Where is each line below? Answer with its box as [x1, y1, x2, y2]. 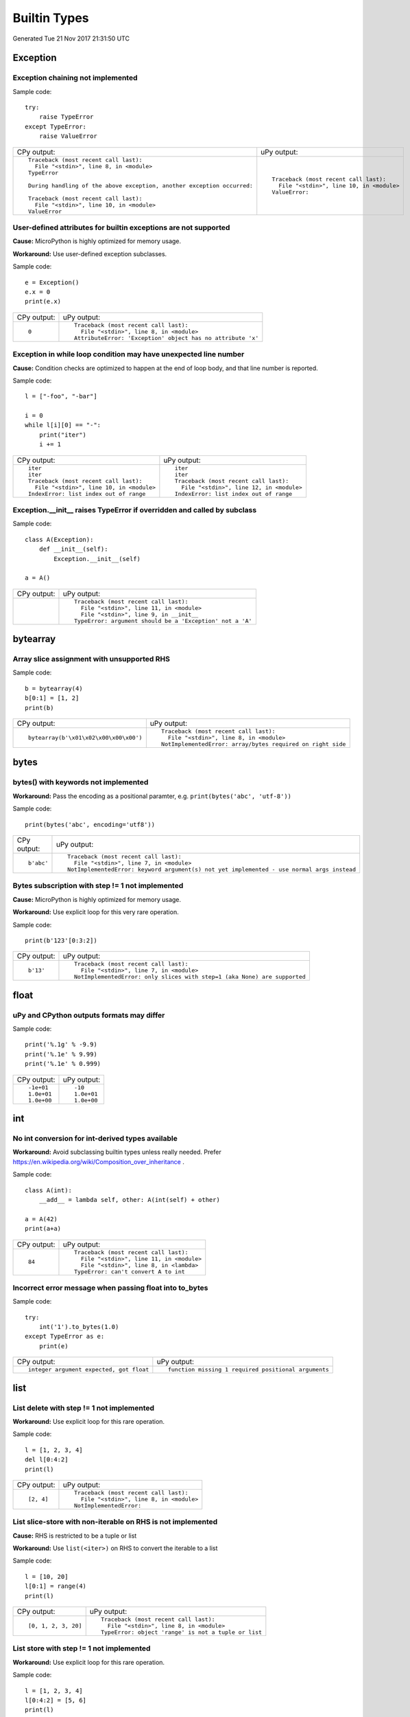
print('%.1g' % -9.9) [25, 1041, 97, 1049]
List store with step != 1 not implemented [12, 1644, 151, 1653]
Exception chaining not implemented [12, 73, 138, 82]
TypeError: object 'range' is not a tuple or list [100, 1628, 263, 1636]
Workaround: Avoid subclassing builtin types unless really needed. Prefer [12, 1148, 222, 1157]
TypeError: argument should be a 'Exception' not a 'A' [74, 617, 252, 624]
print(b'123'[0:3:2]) [25, 936, 97, 944]
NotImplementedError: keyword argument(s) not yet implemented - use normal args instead [67, 865, 357, 873]
